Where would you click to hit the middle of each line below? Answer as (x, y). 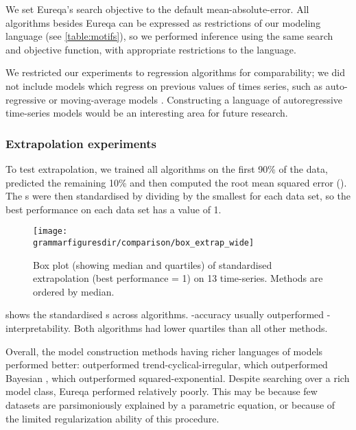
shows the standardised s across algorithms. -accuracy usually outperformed (165, 314)
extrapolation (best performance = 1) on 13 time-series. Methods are (178, 278)
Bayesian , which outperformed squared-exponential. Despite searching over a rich (178, 378)
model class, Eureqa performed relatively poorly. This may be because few (162, 391)
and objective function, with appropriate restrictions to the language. (151, 49)
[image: (50, 231)
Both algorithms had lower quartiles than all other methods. (201, 328)
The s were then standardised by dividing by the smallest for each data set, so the (178, 196)
